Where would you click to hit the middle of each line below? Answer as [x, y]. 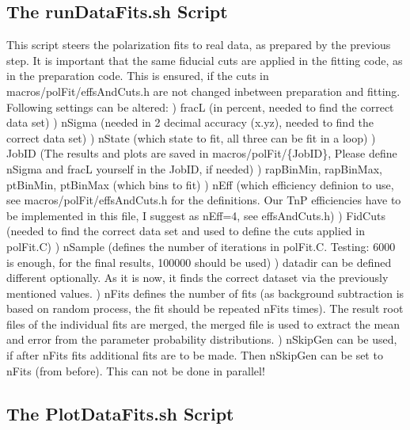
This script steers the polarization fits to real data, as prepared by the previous [199, 45]
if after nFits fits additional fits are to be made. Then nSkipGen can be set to [195, 355]
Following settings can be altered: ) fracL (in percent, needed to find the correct [200, 107]
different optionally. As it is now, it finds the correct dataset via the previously [197, 278]
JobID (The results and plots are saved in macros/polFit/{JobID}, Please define [202, 153]
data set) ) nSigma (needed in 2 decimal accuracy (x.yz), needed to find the [190, 122]
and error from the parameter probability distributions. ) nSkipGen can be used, [202, 339]
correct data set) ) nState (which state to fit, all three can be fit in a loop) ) [191, 137]
